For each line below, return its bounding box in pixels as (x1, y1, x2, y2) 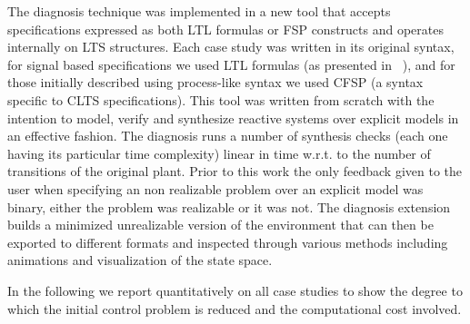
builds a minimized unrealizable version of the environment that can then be (7, 215, 434, 234)
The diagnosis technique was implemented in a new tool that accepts (7, 2, 391, 20)
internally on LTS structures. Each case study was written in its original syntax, (7, 37, 455, 56)
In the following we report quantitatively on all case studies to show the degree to (7, 280, 463, 299)
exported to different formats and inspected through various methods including (7, 232, 448, 251)
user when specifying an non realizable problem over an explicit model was (7, 179, 424, 198)
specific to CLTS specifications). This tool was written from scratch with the (7, 90, 435, 109)
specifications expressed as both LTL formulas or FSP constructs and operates (7, 19, 444, 38)
